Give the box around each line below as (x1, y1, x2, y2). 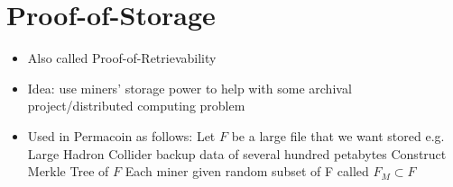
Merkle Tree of (27, 162, 109, 181)
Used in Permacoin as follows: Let (27, 126, 216, 145)
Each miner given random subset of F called (125, 162, 369, 181)
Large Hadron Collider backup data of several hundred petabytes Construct (27, 144, 447, 163)
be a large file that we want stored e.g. (231, 126, 445, 145)
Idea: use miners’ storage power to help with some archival (27, 78, 352, 97)
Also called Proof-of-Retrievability (27, 49, 217, 67)
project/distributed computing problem (27, 96, 245, 115)
